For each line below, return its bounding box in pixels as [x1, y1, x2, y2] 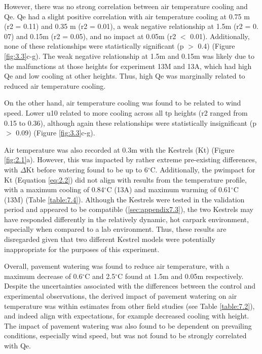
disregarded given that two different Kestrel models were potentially [4, 234, 215, 244]
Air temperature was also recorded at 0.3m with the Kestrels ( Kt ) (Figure [4, 144, 235, 155]
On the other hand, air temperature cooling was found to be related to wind [4, 97, 241, 108]
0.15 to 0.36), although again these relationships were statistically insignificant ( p [4, 117, 256, 128]
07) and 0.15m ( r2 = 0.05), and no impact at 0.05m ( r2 [4, 30, 176, 41]
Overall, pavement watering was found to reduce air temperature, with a [4, 261, 230, 271]
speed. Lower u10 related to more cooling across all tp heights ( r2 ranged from [4, 107, 248, 118]
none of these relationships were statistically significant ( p [4, 41, 184, 51]
